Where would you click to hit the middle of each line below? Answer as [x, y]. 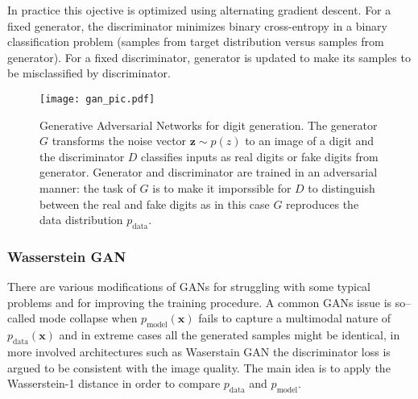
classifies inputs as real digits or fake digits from [260, 156]
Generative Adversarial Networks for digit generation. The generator [209, 125]
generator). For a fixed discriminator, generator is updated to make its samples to [209, 57]
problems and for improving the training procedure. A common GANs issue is [200, 302]
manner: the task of [88, 188]
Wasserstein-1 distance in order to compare [114, 383]
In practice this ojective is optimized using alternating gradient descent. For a [199, 10]
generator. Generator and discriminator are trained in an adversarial [209, 172]
